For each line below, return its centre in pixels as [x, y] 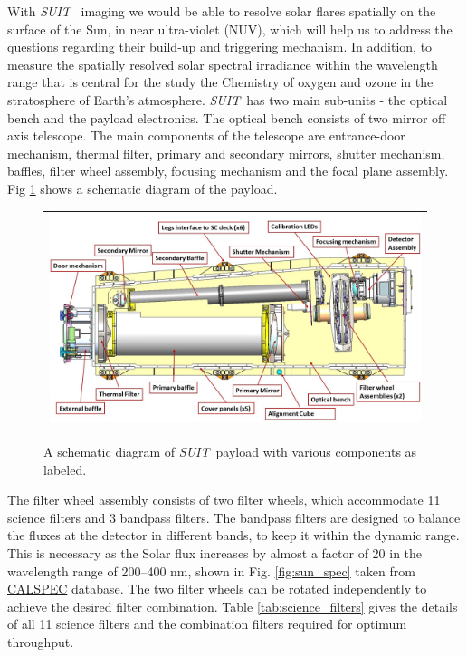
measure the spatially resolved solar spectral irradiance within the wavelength [223, 64]
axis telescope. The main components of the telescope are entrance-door [206, 135]
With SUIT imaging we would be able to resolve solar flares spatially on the [222, 11]
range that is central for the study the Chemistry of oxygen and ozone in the [220, 82]
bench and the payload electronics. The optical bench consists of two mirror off [227, 117]
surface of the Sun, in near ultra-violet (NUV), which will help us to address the [230, 29]
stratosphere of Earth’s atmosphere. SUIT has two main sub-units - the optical [228, 99]
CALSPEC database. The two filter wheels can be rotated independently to [217, 589]
